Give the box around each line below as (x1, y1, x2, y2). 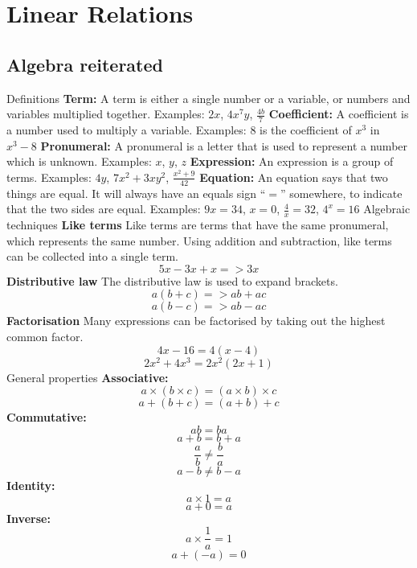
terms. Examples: (6, 168, 92, 185)
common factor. (6, 328, 84, 344)
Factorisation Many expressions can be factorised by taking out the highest (6, 312, 386, 329)
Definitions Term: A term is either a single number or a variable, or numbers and (6, 89, 411, 106)
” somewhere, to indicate (280, 184, 403, 201)
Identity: (6, 476, 55, 493)
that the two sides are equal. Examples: (6, 200, 201, 217)
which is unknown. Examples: (6, 153, 152, 170)
